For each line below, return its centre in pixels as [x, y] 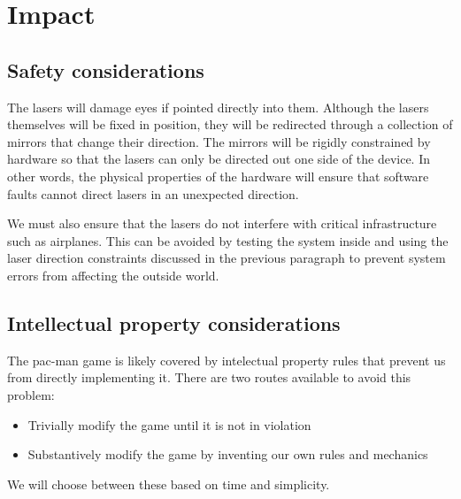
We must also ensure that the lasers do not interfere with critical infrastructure [222, 223]
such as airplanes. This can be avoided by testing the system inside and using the [228, 240]
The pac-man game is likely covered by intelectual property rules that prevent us [227, 360]
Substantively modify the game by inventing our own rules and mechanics [228, 454]
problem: [31, 394]
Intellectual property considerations [174, 322]
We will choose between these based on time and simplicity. [169, 484]
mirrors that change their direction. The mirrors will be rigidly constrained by [219, 141]
